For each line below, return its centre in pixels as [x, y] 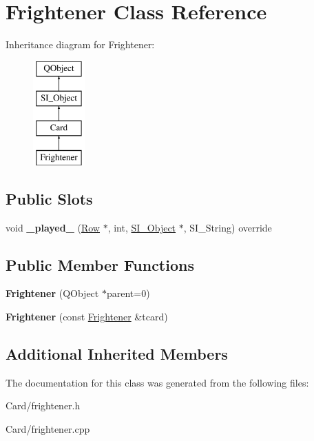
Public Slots [49, 198]
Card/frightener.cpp [48, 429]
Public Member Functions [100, 264]
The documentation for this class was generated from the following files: [157, 382]
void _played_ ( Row [53, 227]
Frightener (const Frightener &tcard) [87, 317]
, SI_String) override [228, 227]
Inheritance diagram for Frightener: [80, 44]
